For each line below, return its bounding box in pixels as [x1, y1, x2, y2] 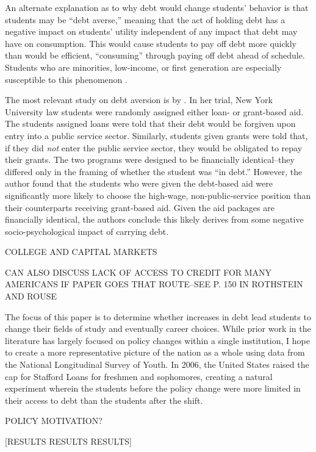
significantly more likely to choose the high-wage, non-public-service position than [5, 188, 311, 201]
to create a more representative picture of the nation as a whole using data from [5, 346, 305, 359]
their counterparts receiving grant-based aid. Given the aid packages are [5, 201, 275, 213]
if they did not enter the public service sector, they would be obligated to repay [5, 141, 303, 154]
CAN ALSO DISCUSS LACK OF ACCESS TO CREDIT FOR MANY [5, 265, 272, 278]
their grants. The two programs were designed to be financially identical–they [5, 153, 295, 166]
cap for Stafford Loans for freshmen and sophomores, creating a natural [5, 370, 273, 382]
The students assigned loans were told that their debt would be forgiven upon [5, 117, 296, 130]
